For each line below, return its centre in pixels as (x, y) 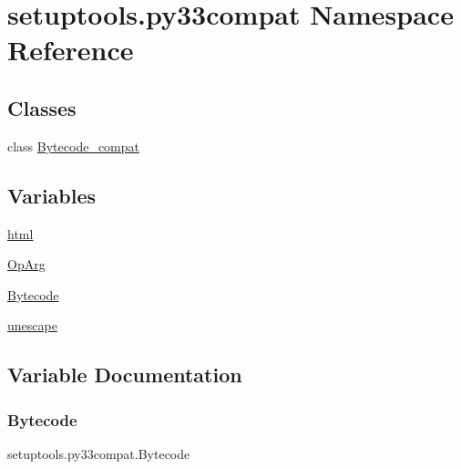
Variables (52, 195)
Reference (71, 50)
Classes (42, 107)
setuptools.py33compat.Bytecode (99, 453)
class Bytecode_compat (73, 146)
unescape (32, 325)
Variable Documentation (125, 375)
